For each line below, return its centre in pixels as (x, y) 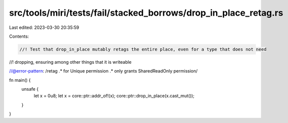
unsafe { (30, 89)
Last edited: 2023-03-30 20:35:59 (44, 27)
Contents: (19, 36)
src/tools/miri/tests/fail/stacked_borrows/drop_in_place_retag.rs (146, 13)
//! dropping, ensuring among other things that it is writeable (70, 62)
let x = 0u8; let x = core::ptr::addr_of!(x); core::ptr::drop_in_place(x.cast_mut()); (114, 96)
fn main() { (20, 80)
